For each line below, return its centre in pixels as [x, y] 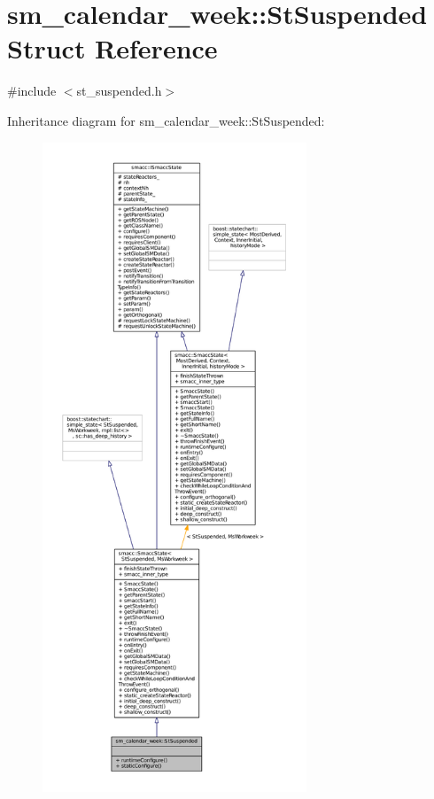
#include [32, 91]
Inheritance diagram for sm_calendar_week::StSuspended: [166, 120]
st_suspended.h [119, 91]
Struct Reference [112, 48]
